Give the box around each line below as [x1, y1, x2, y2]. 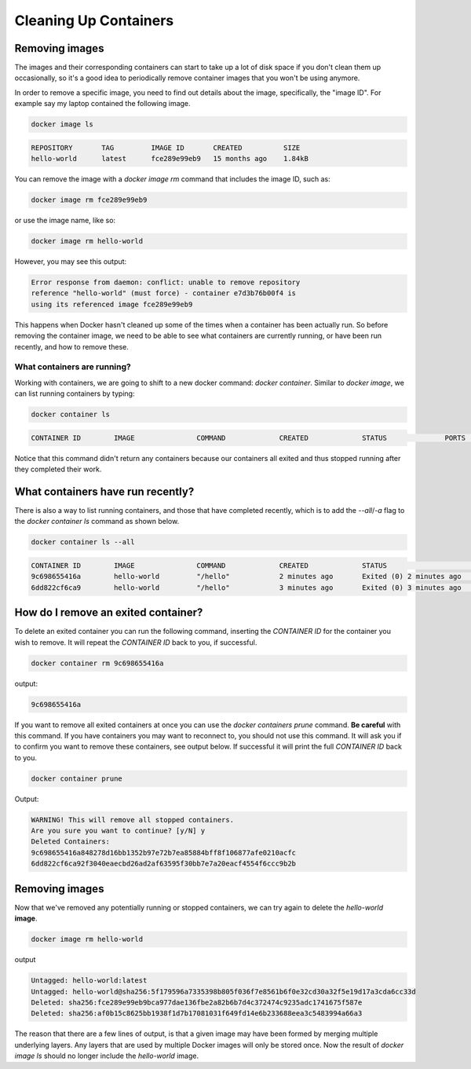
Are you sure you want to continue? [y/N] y [31, 826, 206, 836]
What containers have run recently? [14, 485, 195, 498]
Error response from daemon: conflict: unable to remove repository [31, 278, 301, 287]
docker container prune [31, 774, 123, 783]
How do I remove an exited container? [14, 606, 203, 620]
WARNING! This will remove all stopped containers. [31, 815, 235, 824]
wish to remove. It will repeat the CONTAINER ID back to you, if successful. [14, 637, 257, 647]
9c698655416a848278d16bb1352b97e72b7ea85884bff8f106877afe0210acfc [31, 848, 297, 857]
